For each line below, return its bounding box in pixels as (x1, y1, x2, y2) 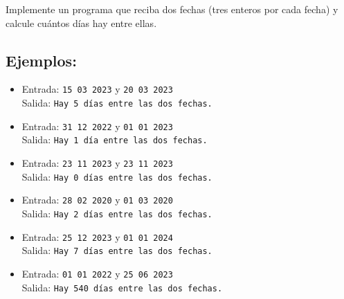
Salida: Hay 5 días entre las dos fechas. (21, 96, 212, 110)
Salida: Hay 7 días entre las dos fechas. (21, 243, 212, 257)
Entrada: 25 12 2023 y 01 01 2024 (21, 229, 173, 244)
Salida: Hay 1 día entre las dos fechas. (21, 132, 208, 147)
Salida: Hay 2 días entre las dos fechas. (21, 206, 212, 220)
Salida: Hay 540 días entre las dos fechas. (21, 280, 223, 294)
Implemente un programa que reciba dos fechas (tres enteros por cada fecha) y (6, 2, 338, 16)
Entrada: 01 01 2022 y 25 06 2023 (21, 266, 173, 280)
